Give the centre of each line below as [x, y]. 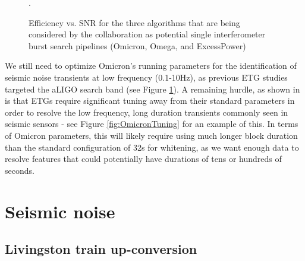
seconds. [20, 170]
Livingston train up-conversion [101, 249]
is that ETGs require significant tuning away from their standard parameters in [150, 101]
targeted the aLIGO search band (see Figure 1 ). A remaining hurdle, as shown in [152, 89]
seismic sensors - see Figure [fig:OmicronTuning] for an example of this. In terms [152, 124]
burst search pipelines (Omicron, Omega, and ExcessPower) [137, 45]
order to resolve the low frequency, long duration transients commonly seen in [147, 112]
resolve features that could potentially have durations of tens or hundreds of [143, 159]
